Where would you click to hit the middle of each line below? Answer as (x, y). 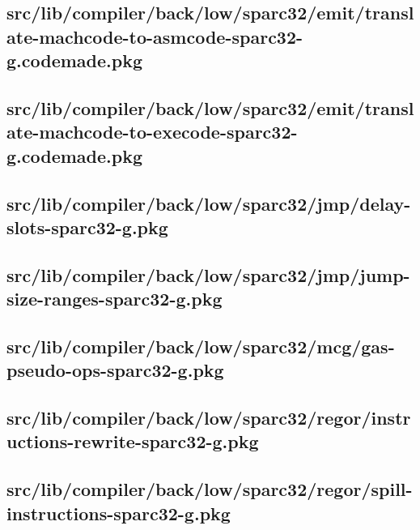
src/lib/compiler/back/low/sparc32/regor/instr (209, 418)
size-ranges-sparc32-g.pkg (115, 299)
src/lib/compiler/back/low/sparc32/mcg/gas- (201, 346)
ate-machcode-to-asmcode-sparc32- (155, 36)
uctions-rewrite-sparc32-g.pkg (133, 441)
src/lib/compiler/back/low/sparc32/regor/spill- (210, 489)
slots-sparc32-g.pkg (87, 227)
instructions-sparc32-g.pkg (119, 513)
